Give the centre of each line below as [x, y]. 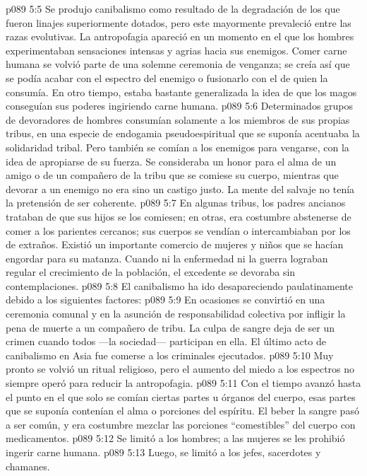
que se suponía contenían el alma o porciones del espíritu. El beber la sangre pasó [182, 411]
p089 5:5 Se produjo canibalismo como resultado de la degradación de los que [173, 8]
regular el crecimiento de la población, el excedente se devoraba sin [151, 272]
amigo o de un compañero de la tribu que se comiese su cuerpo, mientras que [172, 175]
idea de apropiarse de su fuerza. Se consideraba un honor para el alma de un [171, 161]
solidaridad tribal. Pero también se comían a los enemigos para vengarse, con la [178, 147]
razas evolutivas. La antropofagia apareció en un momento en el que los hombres [180, 36]
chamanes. [28, 466]
